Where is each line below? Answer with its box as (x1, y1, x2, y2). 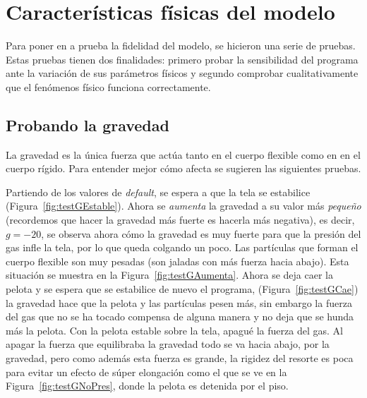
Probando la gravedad (6, 114, 169, 135)
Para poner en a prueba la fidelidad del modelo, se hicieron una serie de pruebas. (6, 38, 356, 53)
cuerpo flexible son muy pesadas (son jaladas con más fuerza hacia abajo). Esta (6, 253, 349, 268)
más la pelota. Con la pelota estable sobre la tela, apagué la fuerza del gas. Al (6, 322, 343, 337)
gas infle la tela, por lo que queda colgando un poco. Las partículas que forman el (6, 240, 359, 255)
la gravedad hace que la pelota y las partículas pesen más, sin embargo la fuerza (6, 295, 352, 310)
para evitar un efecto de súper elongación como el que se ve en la (6, 364, 287, 379)
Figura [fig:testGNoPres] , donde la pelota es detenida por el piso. (6, 378, 289, 393)
